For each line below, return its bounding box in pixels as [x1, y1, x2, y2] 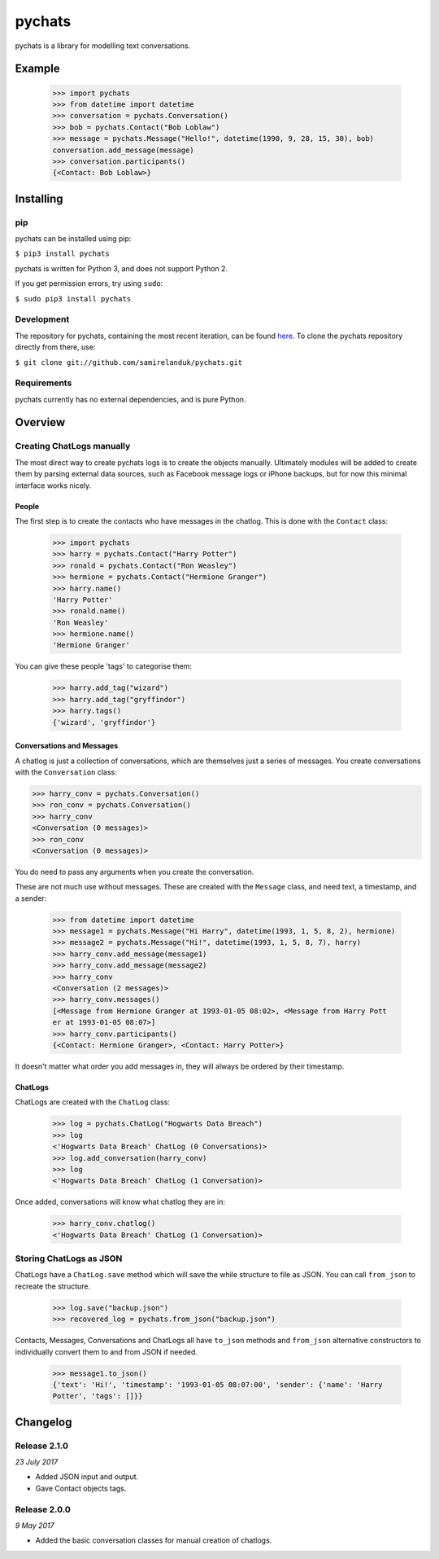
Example [15, 62, 60, 76]
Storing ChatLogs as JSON [15, 1253, 123, 1264]
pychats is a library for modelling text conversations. [15, 41, 191, 51]
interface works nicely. [15, 481, 92, 490]
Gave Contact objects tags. [35, 1483, 127, 1493]
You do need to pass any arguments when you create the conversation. [15, 867, 254, 876]
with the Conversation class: [15, 767, 117, 777]
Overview [15, 415, 66, 429]
